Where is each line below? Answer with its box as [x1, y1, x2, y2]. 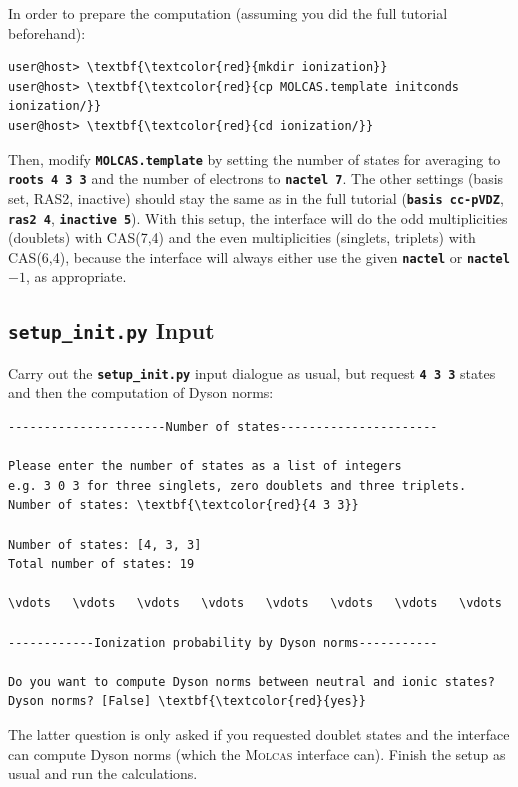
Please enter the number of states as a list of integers [8, 459, 402, 474]
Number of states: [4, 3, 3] [8, 537, 202, 552]
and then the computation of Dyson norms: [8, 382, 274, 403]
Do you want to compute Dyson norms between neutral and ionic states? [8, 674, 495, 689]
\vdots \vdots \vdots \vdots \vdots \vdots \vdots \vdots [8, 596, 502, 611]
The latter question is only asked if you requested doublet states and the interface [8, 723, 510, 744]
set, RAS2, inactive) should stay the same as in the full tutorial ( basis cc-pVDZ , [8, 187, 504, 208]
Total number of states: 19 [8, 557, 195, 572]
